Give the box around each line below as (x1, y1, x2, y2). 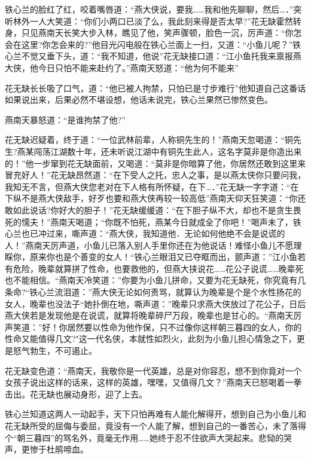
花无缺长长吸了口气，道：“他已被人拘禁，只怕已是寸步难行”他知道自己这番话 (5, 81, 306, 94)
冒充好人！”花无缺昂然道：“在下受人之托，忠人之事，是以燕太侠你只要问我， (5, 169, 306, 181)
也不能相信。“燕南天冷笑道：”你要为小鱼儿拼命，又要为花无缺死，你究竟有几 (5, 274, 306, 286)
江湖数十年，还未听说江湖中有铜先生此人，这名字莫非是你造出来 (50, 145, 302, 157)
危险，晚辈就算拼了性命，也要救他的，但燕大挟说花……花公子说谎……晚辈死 (13, 262, 304, 274)
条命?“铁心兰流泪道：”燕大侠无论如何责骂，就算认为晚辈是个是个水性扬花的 (5, 286, 301, 298)
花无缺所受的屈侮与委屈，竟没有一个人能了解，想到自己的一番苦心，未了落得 (5, 420, 306, 432)
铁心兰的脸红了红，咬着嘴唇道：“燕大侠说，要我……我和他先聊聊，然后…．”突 (5, 3, 302, 15)
